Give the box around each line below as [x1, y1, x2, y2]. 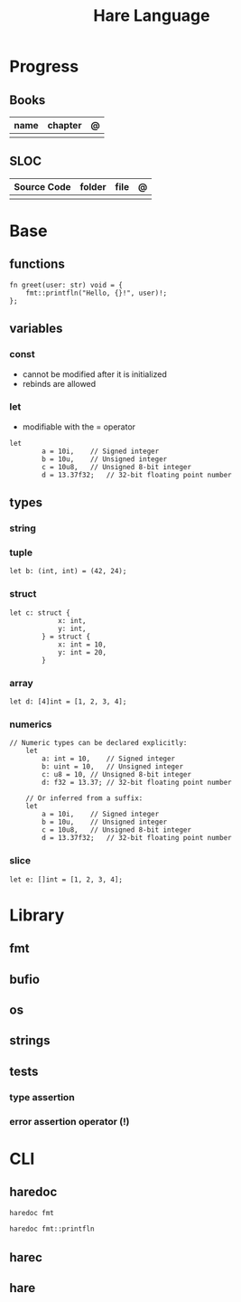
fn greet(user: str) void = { [9, 280, 124, 289]
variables [9, 321, 63, 336]
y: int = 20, [57, 647, 107, 656]
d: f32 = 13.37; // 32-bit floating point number [42, 778, 232, 788]
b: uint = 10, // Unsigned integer [42, 762, 183, 771]
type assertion [9, 1090, 75, 1103]
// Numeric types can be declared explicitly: [9, 739, 188, 748]
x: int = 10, [57, 639, 107, 649]
